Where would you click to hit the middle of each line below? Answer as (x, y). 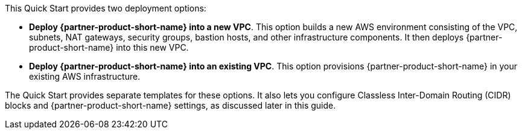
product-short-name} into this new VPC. (109, 47)
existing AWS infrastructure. (85, 76)
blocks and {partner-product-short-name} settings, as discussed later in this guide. (170, 105)
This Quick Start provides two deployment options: (106, 8)
